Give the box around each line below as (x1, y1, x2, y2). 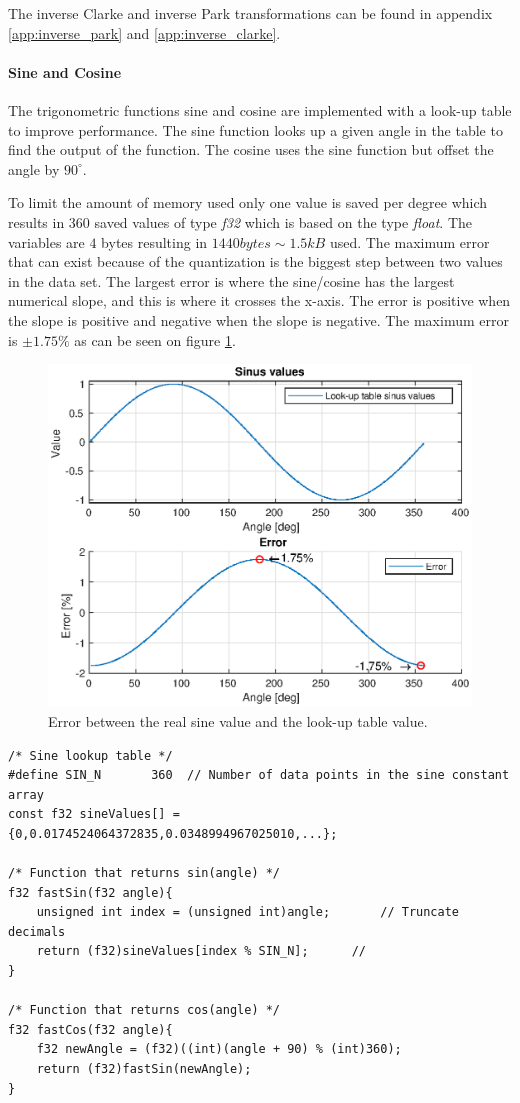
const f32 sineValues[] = (8, 807, 180, 822)
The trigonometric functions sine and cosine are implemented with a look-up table (8, 99, 512, 120)
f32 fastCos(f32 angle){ (8, 1022, 173, 1037)
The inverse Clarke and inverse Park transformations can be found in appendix (8, 3, 493, 23)
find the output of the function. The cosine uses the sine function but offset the (8, 139, 494, 160)
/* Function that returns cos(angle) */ (8, 1003, 281, 1018)
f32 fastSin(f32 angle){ (8, 885, 173, 900)
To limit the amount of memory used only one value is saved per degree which (8, 192, 488, 213)
